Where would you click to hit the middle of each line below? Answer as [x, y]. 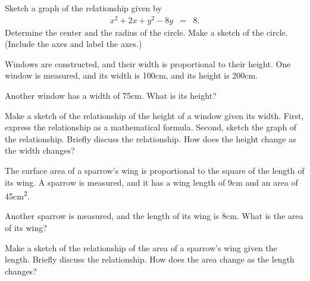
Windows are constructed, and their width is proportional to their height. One [148, 63]
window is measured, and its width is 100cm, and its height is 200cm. [131, 75]
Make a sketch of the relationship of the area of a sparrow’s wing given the [141, 247]
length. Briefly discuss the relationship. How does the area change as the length [150, 259]
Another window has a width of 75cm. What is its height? [111, 96]
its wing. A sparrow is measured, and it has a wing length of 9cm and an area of [151, 182]
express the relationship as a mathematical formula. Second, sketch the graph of [151, 127]
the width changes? [40, 150]
